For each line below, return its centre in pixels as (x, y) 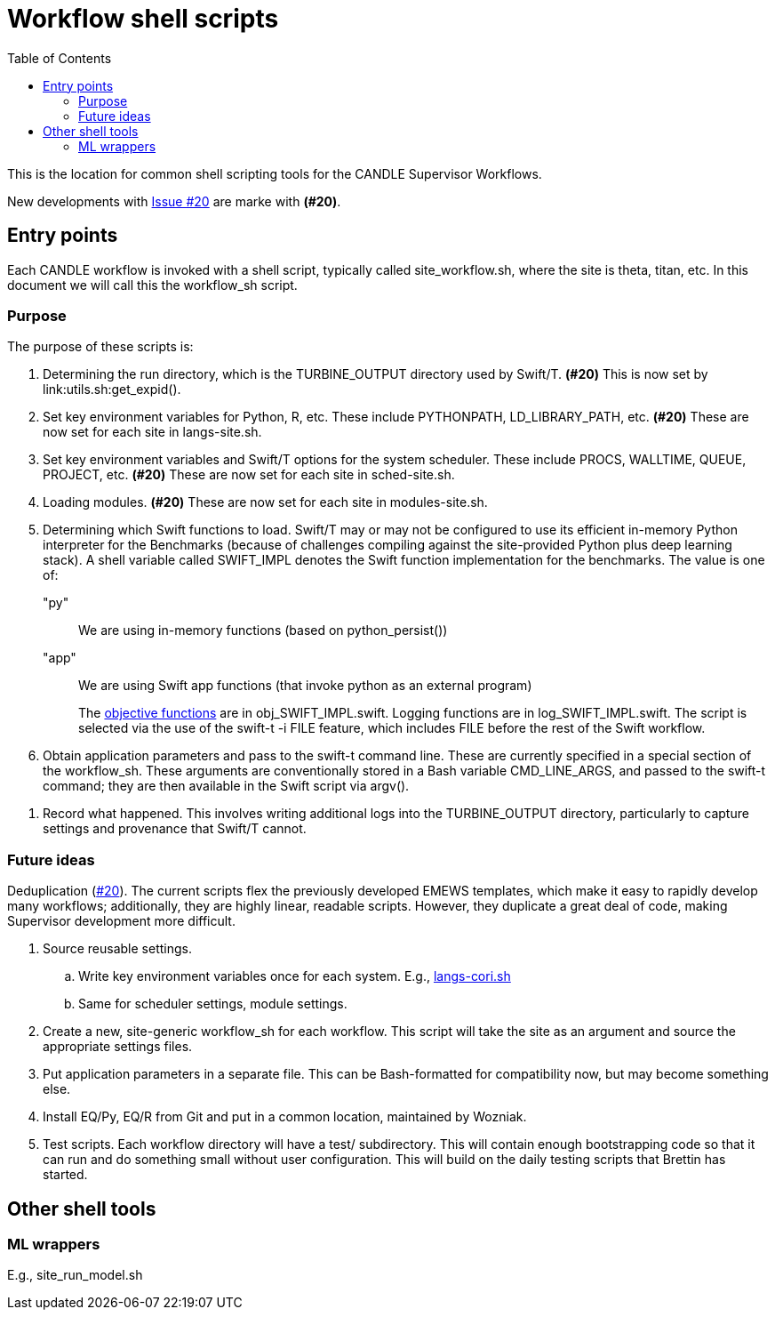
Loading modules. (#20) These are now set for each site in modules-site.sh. (265, 502)
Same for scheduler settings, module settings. (213, 1004)
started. (65, 1175)
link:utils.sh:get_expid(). (112, 389)
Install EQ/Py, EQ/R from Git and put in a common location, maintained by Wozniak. (285, 1117)
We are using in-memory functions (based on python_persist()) (263, 630)
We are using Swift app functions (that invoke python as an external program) (305, 686)
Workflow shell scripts (143, 19)
